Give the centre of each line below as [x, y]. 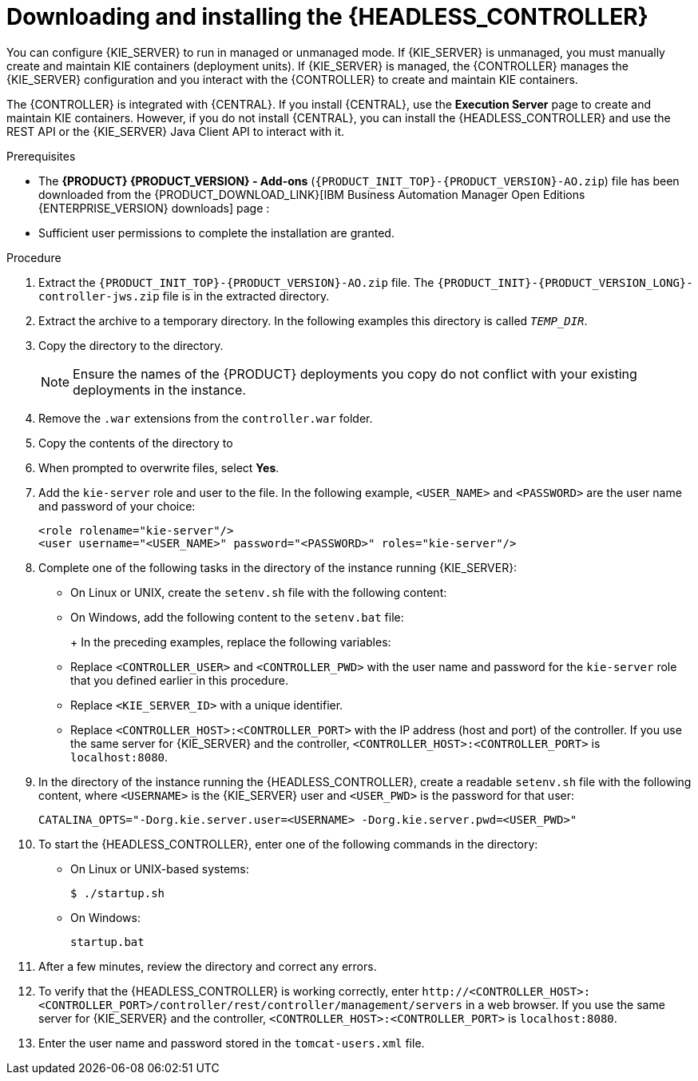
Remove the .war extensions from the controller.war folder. [206, 418]
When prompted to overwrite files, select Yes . [159, 467]
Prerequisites [41, 156]
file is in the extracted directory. [246, 296]
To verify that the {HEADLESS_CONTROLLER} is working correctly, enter [229, 991]
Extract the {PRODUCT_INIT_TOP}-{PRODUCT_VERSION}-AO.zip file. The [236, 282]
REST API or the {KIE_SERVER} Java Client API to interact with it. [176, 131]
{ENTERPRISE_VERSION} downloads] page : [154, 208]
